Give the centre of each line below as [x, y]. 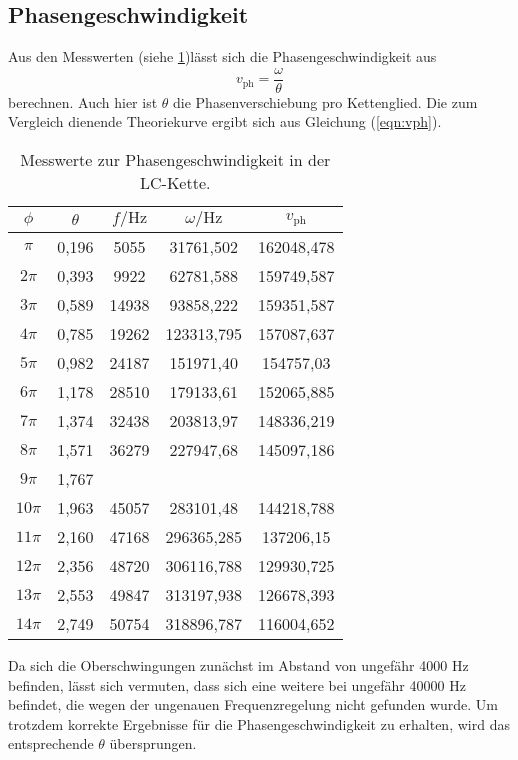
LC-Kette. [175, 183]
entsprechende [51, 743]
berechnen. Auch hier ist [83, 101]
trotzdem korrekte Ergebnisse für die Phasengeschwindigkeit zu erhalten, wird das [259, 723]
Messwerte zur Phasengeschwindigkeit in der [175, 160]
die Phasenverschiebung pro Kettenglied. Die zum [325, 101]
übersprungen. [153, 743]
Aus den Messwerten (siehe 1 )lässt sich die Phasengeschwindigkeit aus [222, 56]
